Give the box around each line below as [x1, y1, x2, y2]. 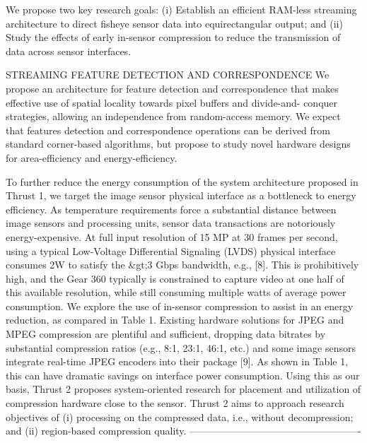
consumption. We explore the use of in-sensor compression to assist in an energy [6, 298, 354, 313]
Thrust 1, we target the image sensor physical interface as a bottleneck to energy [6, 188, 356, 203]
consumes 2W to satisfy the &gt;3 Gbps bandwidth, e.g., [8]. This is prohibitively [6, 257, 359, 272]
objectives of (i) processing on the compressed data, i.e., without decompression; [6, 409, 354, 424]
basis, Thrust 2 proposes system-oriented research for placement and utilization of [6, 382, 361, 396]
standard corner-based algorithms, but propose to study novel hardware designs [6, 136, 351, 151]
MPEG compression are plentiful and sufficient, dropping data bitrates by [6, 326, 326, 341]
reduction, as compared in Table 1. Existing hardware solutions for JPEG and [6, 312, 344, 327]
